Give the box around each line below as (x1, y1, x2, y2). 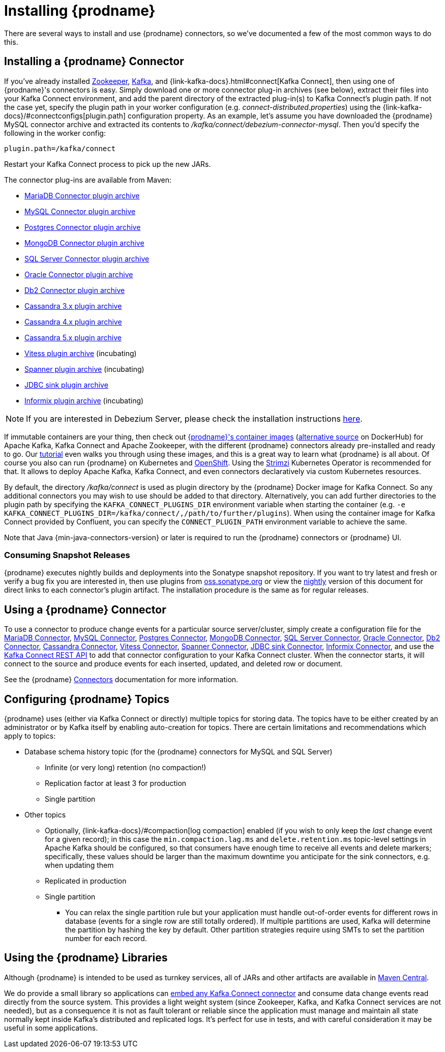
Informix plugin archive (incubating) (24, 396, 144, 405)
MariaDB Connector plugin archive (24, 191, 140, 200)
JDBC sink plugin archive (24, 380, 108, 389)
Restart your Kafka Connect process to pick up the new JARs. (4, 159, 211, 168)
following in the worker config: (4, 128, 106, 137)
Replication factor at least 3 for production (45, 779, 187, 788)
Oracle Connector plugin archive (24, 270, 133, 279)
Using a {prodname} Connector (4, 603, 166, 616)
